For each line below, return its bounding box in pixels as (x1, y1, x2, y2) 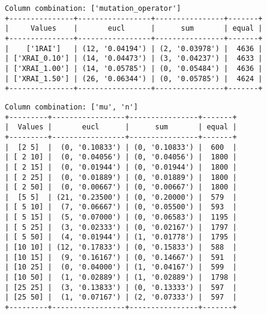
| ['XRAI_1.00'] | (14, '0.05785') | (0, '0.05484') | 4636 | (5, 64, 263, 73)
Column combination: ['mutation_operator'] (5, 4, 181, 13)
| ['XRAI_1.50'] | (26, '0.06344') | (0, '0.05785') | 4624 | (5, 74, 263, 83)
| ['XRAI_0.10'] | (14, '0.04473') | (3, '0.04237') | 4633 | (5, 54, 263, 63)
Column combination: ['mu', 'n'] (5, 102, 138, 111)
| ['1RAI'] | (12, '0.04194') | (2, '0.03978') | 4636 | (5, 44, 263, 53)
